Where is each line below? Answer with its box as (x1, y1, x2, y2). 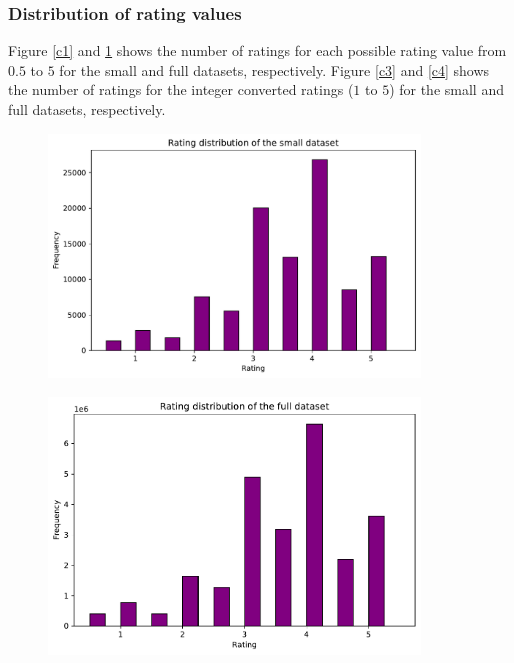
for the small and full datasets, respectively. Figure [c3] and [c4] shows (59, 59, 490, 80)
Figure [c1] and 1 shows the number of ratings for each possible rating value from (8, 40, 507, 61)
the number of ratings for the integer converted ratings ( (8, 79, 354, 100)
